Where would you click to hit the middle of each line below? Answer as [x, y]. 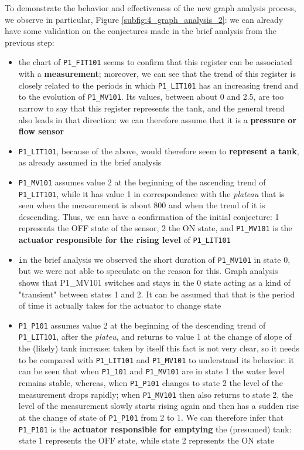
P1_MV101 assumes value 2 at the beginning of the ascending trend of [142, 182]
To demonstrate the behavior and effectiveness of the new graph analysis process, [151, 8]
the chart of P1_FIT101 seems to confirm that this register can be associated [155, 62]
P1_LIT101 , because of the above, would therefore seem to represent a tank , [159, 150]
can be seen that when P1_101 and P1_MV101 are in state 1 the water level [152, 371]
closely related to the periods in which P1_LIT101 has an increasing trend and [158, 85]
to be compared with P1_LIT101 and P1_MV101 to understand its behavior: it [156, 359]
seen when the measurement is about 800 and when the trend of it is [142, 205]
